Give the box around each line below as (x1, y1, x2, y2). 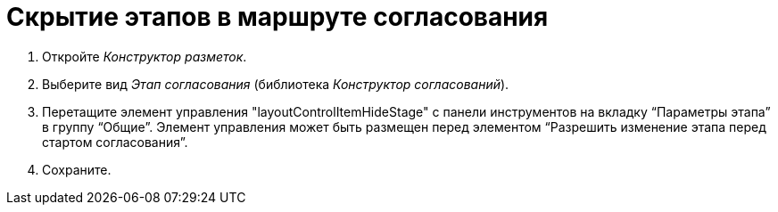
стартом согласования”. (42, 134, 188, 150)
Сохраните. (42, 161, 112, 177)
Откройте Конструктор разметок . (42, 48, 247, 64)
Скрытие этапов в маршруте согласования (6, 2, 549, 32)
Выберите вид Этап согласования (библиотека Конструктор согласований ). (42, 76, 509, 92)
